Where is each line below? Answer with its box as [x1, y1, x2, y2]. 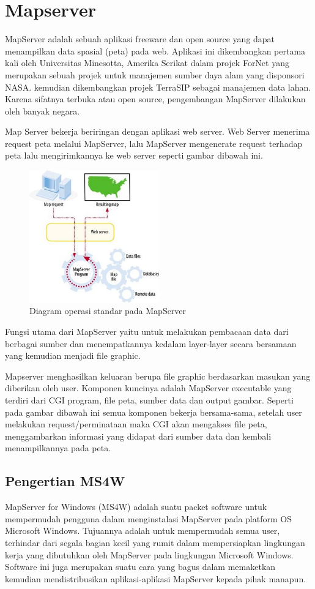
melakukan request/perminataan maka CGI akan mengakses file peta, [5, 418, 267, 430]
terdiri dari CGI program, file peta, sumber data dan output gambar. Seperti [5, 393, 294, 406]
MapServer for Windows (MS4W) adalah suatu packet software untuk [5, 500, 267, 513]
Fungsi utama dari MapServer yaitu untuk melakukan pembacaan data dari [5, 325, 289, 337]
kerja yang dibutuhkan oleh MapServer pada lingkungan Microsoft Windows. [5, 548, 294, 561]
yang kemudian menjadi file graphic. [5, 349, 141, 362]
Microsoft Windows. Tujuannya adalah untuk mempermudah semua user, [5, 524, 280, 537]
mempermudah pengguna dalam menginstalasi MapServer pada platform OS [5, 512, 292, 525]
